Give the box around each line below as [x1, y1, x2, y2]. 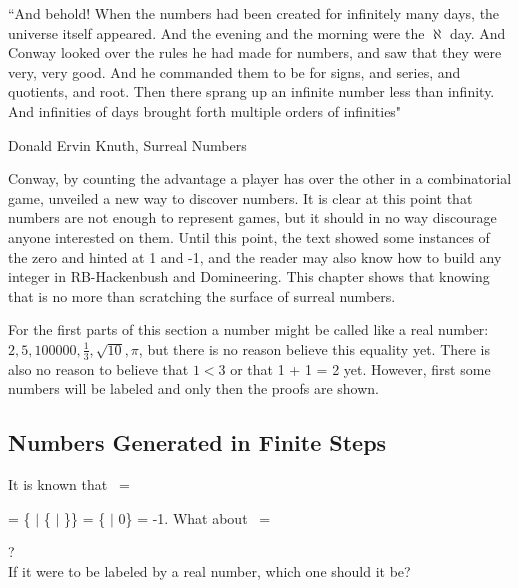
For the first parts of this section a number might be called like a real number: [8, 319, 489, 340]
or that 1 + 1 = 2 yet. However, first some [230, 358, 491, 379]
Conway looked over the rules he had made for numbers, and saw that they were [8, 42, 502, 63]
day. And [450, 22, 506, 43]
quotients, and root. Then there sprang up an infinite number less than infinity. [8, 81, 495, 102]
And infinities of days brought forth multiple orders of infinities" [8, 100, 402, 121]
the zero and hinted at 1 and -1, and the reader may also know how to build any [8, 246, 502, 267]
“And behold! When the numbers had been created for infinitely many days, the [8, 3, 500, 23]
